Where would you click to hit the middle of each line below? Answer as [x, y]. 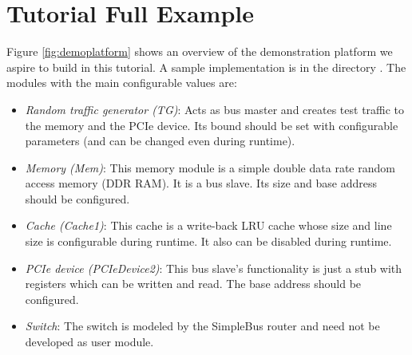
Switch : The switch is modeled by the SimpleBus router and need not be [202, 326]
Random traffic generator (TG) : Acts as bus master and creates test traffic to [215, 109]
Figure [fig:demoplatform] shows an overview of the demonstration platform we [200, 51]
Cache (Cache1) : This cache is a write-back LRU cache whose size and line [208, 225]
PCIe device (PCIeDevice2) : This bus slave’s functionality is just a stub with [214, 268]
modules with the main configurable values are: [122, 83]
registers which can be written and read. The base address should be [193, 284]
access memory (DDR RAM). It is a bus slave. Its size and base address [201, 183]
